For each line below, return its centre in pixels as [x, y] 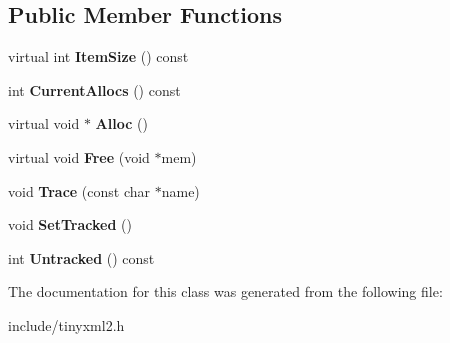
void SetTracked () [70, 224]
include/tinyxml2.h [66, 324]
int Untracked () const [81, 257]
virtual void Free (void [79, 156]
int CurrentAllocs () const [94, 89]
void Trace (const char [79, 190]
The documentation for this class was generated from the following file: [225, 291]
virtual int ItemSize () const [98, 56]
